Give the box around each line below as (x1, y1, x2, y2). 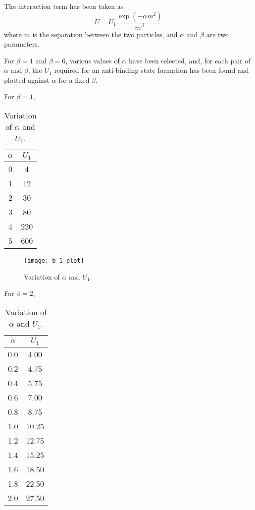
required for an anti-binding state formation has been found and (54, 65, 249, 75)
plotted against (4, 74, 50, 85)
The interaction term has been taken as (4, 1, 124, 11)
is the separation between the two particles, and (32, 29, 178, 39)
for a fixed (58, 74, 90, 85)
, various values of (65, 55, 120, 65)
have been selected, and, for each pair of (129, 55, 251, 65)
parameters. (4, 39, 40, 49)
